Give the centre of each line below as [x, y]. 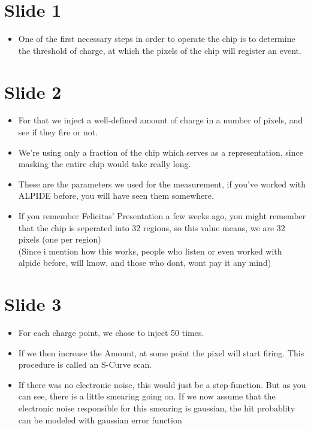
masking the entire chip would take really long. [105, 164]
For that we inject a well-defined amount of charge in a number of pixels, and [161, 120]
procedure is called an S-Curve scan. [85, 364]
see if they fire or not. [58, 132]
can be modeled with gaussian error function [100, 420]
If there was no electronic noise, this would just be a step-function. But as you [162, 384]
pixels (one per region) [60, 239]
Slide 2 [33, 91]
